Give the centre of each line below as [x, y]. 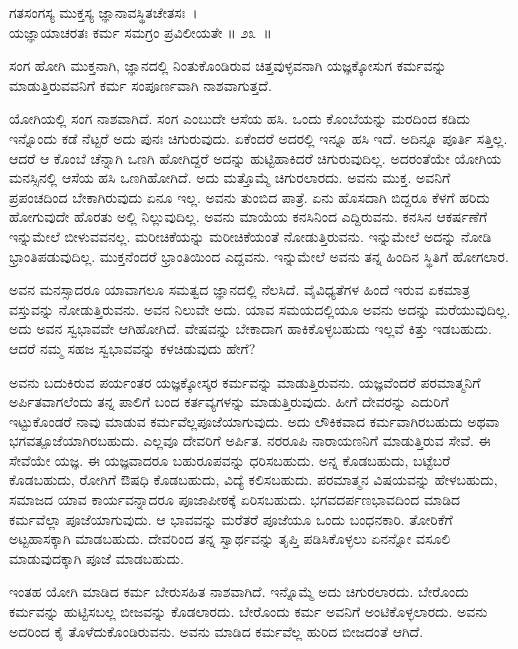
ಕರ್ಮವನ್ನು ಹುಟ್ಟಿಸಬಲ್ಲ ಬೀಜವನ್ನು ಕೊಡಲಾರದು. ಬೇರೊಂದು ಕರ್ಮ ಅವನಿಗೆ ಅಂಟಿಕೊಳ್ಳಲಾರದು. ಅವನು [248, 611]
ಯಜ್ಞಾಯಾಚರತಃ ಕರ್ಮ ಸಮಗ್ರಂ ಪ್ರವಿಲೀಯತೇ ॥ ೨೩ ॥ [140, 31]
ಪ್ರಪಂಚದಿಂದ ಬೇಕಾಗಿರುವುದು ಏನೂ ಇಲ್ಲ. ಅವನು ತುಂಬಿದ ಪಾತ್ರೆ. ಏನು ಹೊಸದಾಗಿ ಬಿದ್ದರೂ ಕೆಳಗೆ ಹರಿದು [249, 196]
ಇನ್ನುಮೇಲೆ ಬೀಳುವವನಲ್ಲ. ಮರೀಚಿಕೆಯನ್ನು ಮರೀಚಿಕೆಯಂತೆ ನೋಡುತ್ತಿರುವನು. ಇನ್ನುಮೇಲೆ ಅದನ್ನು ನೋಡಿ [250, 235]
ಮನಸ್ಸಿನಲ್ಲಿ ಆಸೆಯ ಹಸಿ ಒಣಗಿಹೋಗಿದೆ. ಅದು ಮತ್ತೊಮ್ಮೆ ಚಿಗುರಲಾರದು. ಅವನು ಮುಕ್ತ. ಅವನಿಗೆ [230, 177]
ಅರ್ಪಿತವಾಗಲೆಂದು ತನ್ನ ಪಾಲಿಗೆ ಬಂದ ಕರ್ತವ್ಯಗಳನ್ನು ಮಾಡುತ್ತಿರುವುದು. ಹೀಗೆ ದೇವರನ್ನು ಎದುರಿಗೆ [229, 401]
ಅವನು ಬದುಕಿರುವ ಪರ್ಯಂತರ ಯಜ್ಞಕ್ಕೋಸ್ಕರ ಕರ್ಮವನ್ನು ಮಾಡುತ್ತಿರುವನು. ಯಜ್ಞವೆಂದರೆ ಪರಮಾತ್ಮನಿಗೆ [245, 381]
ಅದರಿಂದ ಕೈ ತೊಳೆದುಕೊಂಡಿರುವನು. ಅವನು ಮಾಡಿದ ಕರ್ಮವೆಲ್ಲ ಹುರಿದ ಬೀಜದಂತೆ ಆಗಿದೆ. [216, 630]
